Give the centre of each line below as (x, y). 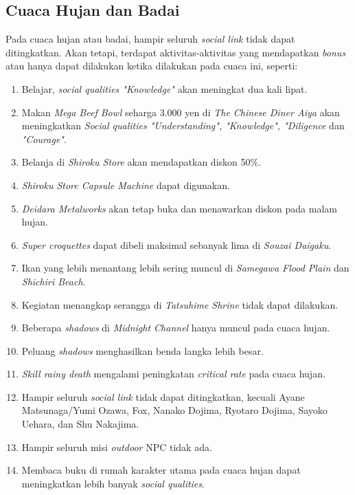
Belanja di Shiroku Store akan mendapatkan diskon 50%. (141, 162)
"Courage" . (44, 139)
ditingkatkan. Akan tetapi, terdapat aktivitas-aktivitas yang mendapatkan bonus (176, 52)
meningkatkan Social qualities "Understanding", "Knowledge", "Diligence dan (183, 125)
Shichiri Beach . (54, 281)
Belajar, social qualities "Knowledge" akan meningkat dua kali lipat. (164, 88)
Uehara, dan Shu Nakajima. (80, 424)
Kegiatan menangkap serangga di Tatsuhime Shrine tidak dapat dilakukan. (180, 304)
